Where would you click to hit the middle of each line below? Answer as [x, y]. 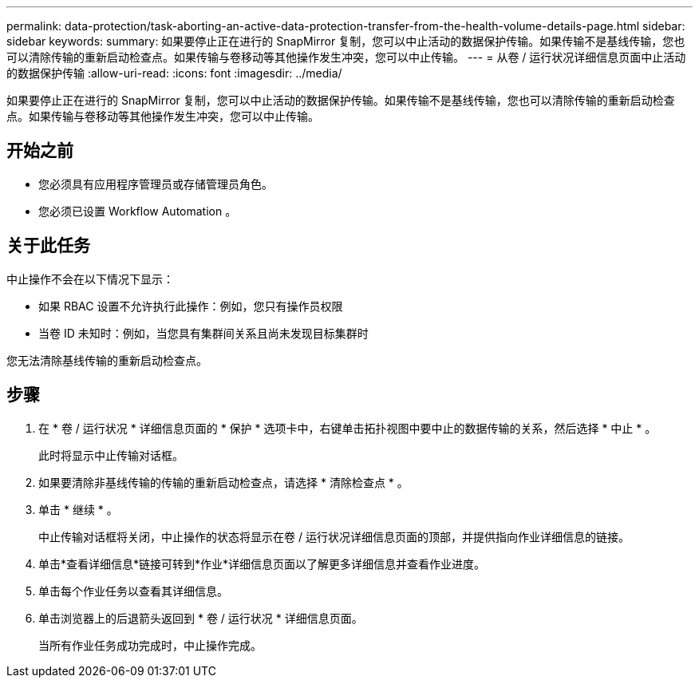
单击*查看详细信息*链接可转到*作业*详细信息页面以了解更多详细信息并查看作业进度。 [262, 563]
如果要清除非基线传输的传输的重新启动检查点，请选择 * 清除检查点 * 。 [223, 482]
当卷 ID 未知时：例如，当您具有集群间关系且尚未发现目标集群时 [203, 333]
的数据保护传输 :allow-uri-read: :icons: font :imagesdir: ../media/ [174, 73]
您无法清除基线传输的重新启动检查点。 [107, 360]
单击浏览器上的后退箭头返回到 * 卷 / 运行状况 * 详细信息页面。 [201, 618]
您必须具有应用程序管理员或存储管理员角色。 [156, 184]
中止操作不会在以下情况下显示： [90, 279]
